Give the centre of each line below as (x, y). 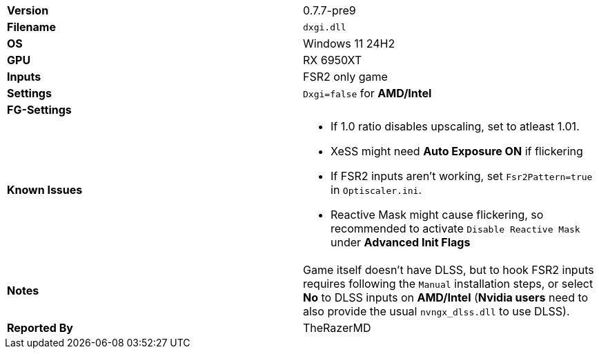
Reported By (40, 328)
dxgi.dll (325, 27)
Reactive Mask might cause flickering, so (437, 215)
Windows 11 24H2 (349, 43)
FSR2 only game (345, 77)
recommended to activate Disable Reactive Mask (455, 228)
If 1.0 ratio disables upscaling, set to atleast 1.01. (455, 126)
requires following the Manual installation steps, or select (448, 284)
